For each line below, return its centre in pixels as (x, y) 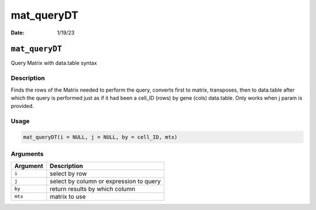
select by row (68, 173)
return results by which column (93, 188)
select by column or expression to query (105, 181)
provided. (23, 106)
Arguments (27, 154)
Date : (18, 33)
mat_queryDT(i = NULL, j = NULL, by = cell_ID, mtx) (100, 137)
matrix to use (68, 197)
